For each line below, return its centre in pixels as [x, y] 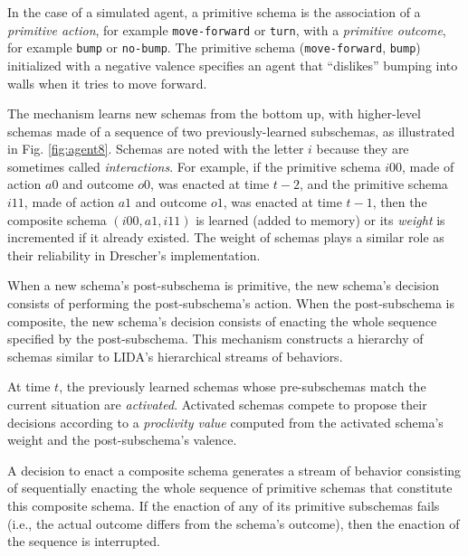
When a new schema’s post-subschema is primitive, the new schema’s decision [224, 285]
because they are [363, 149]
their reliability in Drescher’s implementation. [134, 254]
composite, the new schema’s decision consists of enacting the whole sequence [222, 320]
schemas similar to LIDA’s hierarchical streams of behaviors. [175, 356]
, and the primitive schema [374, 184]
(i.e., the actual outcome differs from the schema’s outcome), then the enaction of [234, 523]
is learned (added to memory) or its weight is [320, 219]
